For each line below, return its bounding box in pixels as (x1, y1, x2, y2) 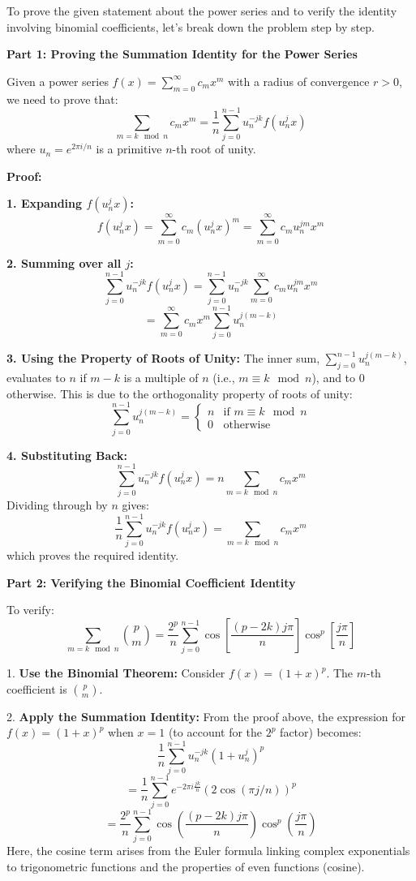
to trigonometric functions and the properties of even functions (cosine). (6, 857, 365, 875)
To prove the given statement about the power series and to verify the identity (6, 2, 397, 19)
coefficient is (6, 680, 67, 697)
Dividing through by (6, 496, 108, 514)
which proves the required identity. (6, 547, 179, 563)
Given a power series (6, 72, 109, 89)
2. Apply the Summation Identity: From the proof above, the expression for (6, 707, 406, 724)
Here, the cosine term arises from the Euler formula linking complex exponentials (6, 842, 410, 859)
